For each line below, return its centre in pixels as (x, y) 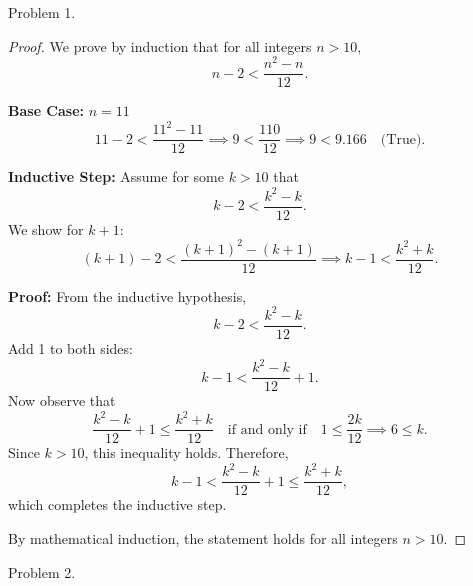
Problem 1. (42, 12)
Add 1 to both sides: (70, 347)
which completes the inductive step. (117, 504)
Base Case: (46, 110)
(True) (401, 139)
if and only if (267, 429)
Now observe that (62, 400)
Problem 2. (42, 571)
